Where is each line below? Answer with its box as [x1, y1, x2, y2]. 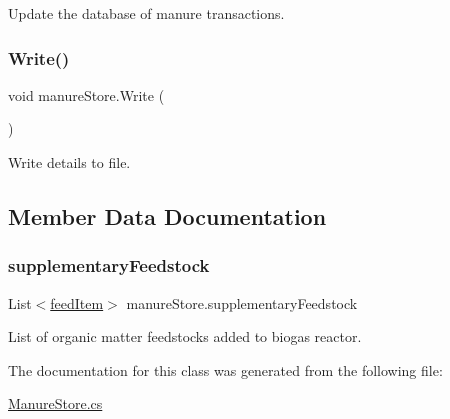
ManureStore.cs [8, 393, 103, 414]
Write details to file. [8, 152, 131, 172]
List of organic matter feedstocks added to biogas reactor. [8, 326, 362, 347]
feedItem [50, 292, 104, 313]
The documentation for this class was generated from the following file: [8, 359, 443, 380]
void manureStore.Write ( [8, 84, 165, 105]
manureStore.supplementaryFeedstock [126, 292, 358, 313]
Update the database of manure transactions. [8, 3, 285, 23]
